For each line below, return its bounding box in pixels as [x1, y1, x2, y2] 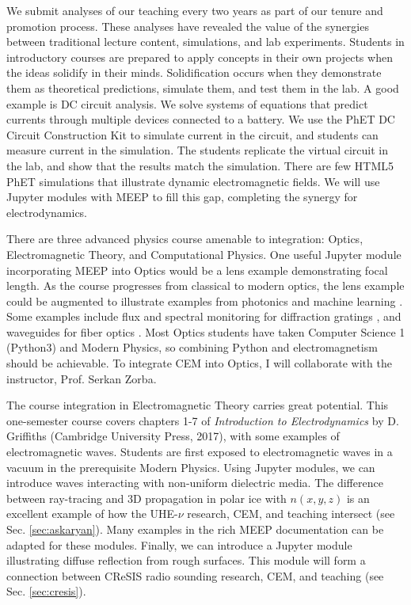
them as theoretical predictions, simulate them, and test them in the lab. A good [6, 79, 399, 96]
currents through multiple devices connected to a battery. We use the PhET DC [6, 111, 395, 127]
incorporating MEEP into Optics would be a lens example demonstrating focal [6, 261, 388, 278]
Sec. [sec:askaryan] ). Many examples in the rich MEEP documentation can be [6, 521, 384, 537]
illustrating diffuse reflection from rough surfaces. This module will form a [6, 552, 366, 569]
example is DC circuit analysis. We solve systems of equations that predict [6, 95, 368, 112]
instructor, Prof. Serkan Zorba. [6, 370, 157, 386]
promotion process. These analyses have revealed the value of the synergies [6, 17, 369, 34]
